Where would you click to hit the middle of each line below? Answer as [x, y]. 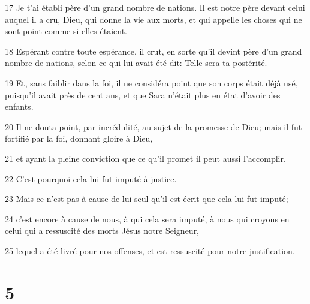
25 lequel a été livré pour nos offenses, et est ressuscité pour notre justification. [150, 250]
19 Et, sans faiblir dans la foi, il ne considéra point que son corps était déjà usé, [151, 82]
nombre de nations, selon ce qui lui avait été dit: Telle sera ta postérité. [136, 63]
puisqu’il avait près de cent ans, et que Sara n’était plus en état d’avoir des [143, 94]
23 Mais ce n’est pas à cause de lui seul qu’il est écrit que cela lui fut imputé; [147, 199]
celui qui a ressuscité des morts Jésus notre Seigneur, [102, 231]
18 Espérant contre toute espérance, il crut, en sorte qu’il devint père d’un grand [154, 51]
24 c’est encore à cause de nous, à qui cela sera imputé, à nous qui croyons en [147, 219]
